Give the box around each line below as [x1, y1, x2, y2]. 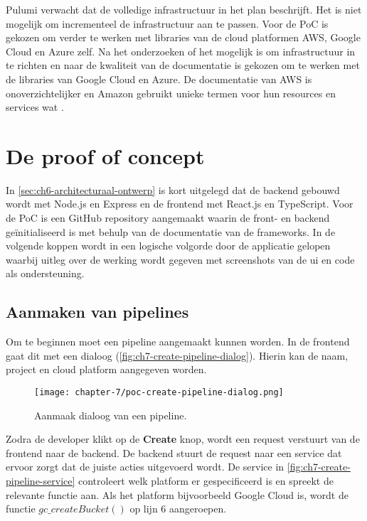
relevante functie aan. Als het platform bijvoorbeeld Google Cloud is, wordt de [6, 487, 349, 502]
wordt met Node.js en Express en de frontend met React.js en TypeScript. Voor [6, 196, 353, 211]
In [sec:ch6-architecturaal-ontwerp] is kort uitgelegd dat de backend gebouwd [6, 182, 340, 197]
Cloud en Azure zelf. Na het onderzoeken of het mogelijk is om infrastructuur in [6, 43, 356, 58]
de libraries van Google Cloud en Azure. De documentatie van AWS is [6, 71, 312, 86]
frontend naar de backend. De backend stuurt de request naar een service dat [6, 445, 342, 460]
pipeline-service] [6, 473, 75, 488]
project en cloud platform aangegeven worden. [6, 362, 207, 377]
